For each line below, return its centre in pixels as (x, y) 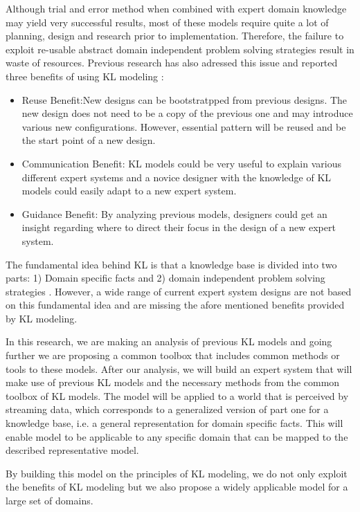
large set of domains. (49, 500)
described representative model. (72, 450)
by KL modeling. (42, 318)
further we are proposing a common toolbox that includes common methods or (173, 355)
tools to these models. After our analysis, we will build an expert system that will (179, 368)
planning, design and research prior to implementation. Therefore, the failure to (175, 36)
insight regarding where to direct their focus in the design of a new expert (179, 227)
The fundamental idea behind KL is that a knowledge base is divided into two (171, 264)
